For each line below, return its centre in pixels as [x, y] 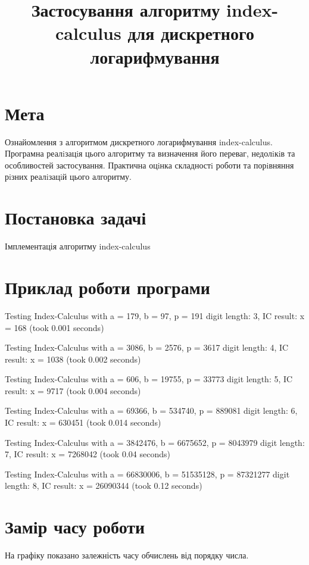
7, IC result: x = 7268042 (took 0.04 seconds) [88, 454]
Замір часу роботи [75, 527]
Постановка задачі [76, 218]
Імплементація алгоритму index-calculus [78, 246]
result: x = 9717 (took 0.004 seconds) [73, 390]
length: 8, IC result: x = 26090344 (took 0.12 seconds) [104, 486]
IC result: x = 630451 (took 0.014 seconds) [83, 422]
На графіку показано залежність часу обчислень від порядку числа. [127, 555]
